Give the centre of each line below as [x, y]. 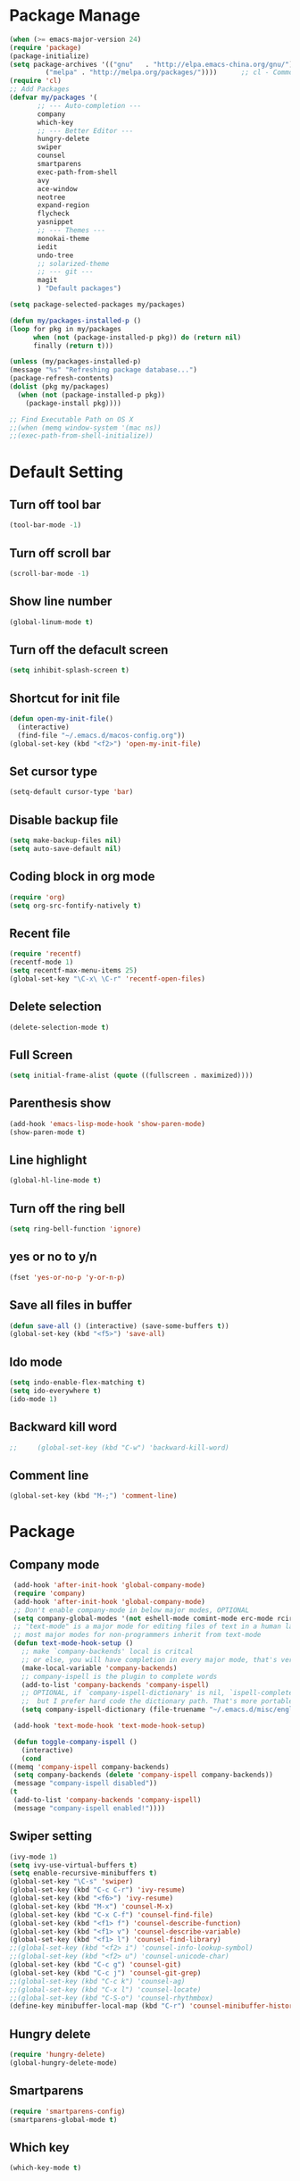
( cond [31, 1759]
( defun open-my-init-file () [62, 719]
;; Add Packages [39, 89]
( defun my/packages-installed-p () [75, 321]
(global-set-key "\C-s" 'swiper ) [71, 1882]
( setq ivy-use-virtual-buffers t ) [74, 1865]
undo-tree [55, 255]
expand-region [63, 205]
